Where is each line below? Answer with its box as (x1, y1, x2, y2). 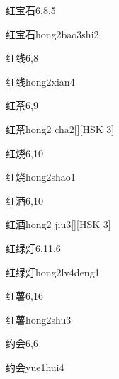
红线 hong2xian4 (6, 74, 75, 89)
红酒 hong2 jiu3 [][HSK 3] (6, 217, 111, 232)
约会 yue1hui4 (6, 359, 64, 374)
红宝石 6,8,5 (6, 3, 56, 17)
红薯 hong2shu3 (6, 312, 72, 327)
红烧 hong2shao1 (6, 169, 76, 184)
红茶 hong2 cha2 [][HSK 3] (6, 121, 115, 136)
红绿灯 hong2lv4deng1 (6, 264, 100, 279)
